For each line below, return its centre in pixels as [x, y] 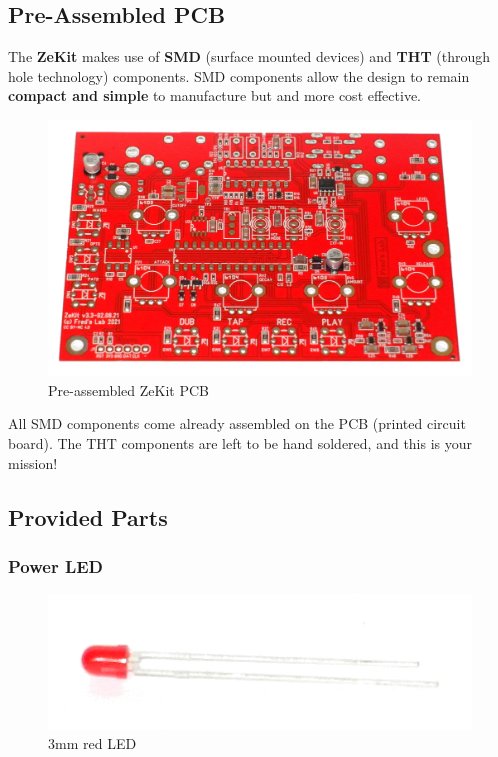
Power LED [56, 565]
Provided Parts [88, 516]
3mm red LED [92, 743]
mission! [33, 462]
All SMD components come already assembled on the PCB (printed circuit [237, 423]
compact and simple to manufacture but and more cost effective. [214, 95]
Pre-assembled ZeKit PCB [128, 389]
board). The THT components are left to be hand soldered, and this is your [240, 443]
